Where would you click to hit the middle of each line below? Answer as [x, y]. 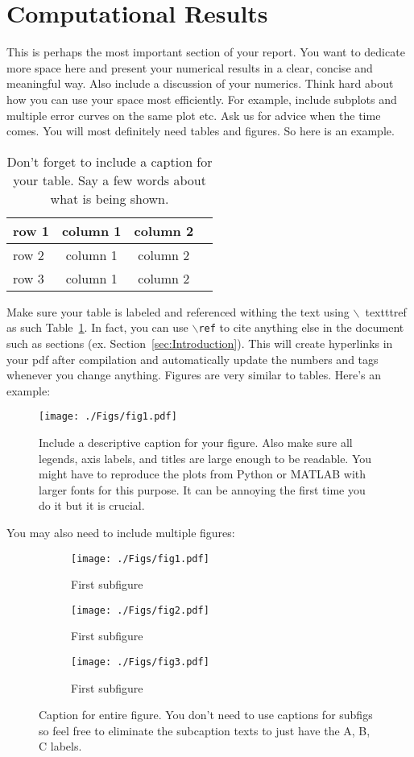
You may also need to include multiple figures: [121, 532]
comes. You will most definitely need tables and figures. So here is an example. [201, 131]
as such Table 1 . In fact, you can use [97, 327]
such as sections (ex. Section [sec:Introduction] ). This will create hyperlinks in [200, 343]
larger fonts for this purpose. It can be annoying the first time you [202, 489]
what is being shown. [110, 198]
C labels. [60, 746]
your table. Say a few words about [110, 180]
